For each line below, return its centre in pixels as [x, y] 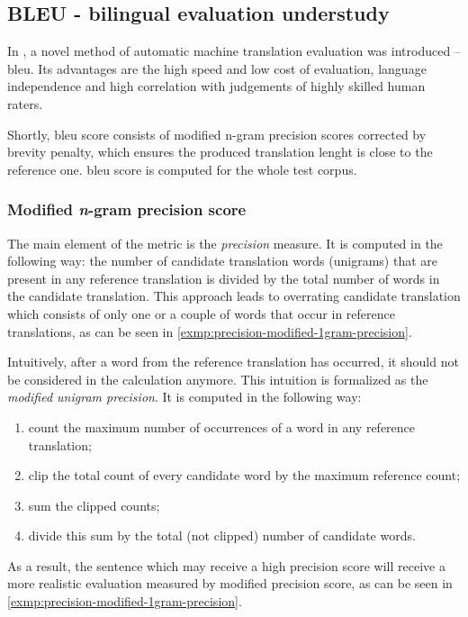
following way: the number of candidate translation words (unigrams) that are [223, 261]
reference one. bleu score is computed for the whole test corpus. [182, 169]
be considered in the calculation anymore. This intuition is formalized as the [218, 379]
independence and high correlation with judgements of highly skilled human [216, 86]
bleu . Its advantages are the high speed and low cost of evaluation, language [217, 68]
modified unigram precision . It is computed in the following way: [184, 397]
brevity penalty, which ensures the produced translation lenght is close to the [220, 152]
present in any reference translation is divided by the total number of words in [224, 278]
